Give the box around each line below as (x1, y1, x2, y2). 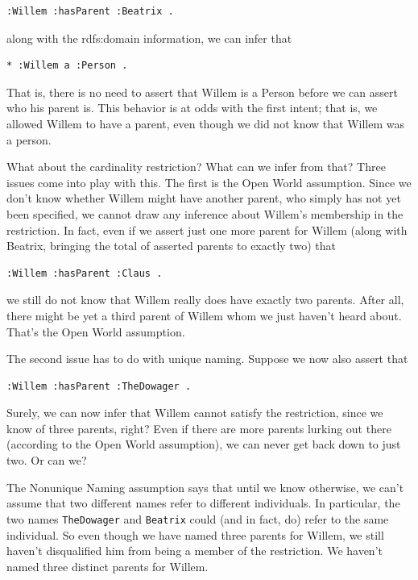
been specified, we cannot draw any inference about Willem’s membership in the (6, 205, 404, 222)
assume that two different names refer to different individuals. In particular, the (6, 494, 400, 511)
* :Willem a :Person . (6, 60, 128, 72)
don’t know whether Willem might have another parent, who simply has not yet (6, 190, 401, 207)
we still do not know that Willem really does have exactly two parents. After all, (6, 291, 404, 308)
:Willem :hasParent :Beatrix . (6, 6, 174, 17)
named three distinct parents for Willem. (6, 557, 209, 574)
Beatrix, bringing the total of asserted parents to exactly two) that (6, 237, 336, 254)
